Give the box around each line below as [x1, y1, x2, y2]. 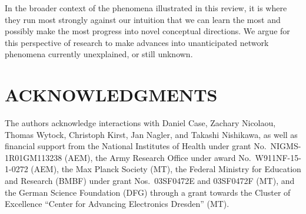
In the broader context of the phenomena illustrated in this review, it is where [5, 2, 287, 14]
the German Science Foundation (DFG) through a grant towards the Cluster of [5, 186, 291, 198]
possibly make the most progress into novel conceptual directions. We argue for [5, 25, 290, 37]
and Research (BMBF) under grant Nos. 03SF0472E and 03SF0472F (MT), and [5, 175, 295, 187]
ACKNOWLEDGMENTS [5, 83, 218, 107]
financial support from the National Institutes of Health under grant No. [5, 140, 267, 152]
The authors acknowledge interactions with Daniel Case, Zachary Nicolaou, [5, 117, 276, 129]
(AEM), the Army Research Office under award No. [64, 151, 251, 163]
